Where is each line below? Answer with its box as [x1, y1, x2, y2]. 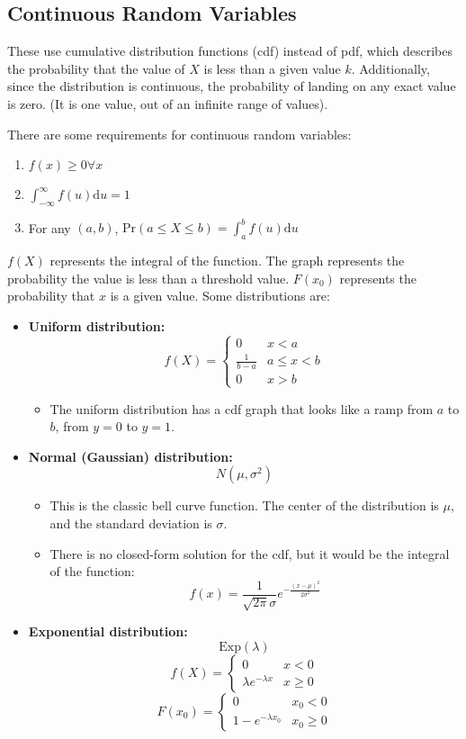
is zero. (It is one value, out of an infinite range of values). [7, 94, 328, 113]
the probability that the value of [7, 59, 185, 77]
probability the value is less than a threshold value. [7, 268, 290, 287]
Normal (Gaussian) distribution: [28, 446, 233, 465]
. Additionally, [351, 59, 430, 77]
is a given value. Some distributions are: [110, 286, 330, 305]
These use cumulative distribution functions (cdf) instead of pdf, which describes [7, 41, 453, 60]
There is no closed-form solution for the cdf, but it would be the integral [49, 544, 450, 563]
